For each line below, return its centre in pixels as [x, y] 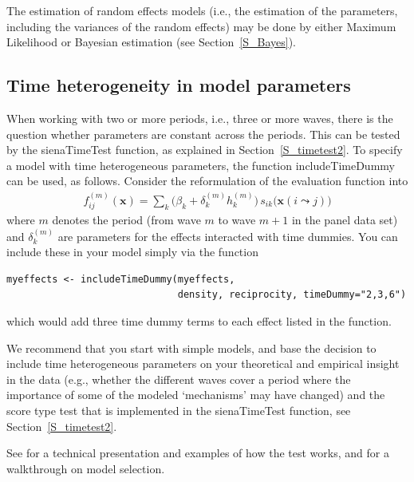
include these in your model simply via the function [132, 252]
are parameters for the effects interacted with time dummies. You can [228, 236]
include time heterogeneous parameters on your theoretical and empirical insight [203, 363]
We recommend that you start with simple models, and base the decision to [191, 348]
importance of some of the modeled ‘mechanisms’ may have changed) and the [196, 395]
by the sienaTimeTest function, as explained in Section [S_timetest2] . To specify [205, 150]
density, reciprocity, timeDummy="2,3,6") [292, 295]
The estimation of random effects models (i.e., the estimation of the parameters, [202, 10]
